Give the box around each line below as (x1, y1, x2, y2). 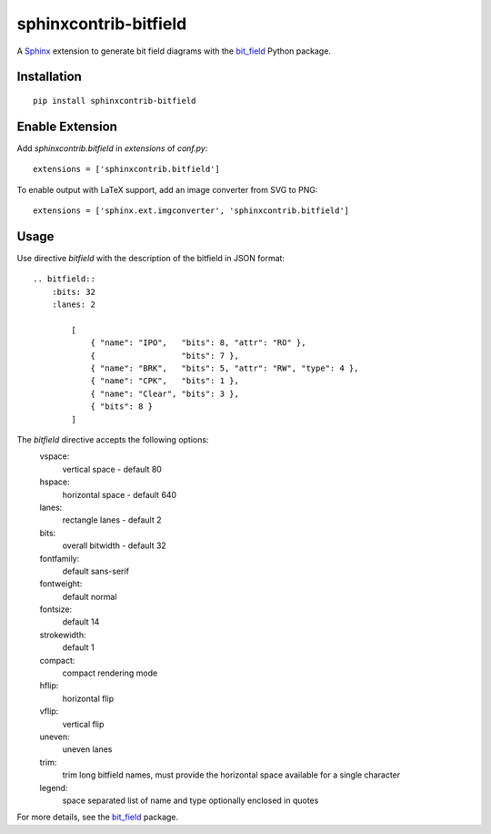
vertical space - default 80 (62, 463, 163, 474)
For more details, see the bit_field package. (16, 811, 179, 823)
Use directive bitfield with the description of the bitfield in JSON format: (16, 252, 286, 263)
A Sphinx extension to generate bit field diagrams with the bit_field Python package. (16, 46, 332, 56)
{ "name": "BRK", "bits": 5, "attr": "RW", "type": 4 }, (90, 363, 359, 373)
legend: (39, 782, 68, 793)
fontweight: (39, 578, 83, 589)
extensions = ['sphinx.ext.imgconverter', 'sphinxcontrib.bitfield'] (33, 206, 350, 216)
